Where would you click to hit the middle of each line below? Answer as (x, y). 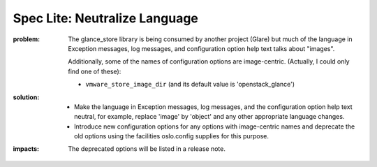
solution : (26, 97)
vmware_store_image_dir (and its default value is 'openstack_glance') (190, 85)
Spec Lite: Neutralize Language (106, 18)
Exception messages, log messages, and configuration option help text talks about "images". (201, 48)
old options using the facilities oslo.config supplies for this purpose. (171, 136)
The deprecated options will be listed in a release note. (147, 149)
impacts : (26, 149)
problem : (27, 39)
